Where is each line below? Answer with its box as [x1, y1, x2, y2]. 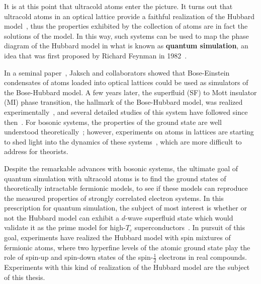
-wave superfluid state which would [125, 212, 233, 223]
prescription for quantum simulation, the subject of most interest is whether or [4, 202, 247, 213]
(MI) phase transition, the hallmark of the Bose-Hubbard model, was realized [4, 97, 243, 107]
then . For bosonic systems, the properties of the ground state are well [4, 116, 222, 127]
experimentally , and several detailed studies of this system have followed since [4, 106, 248, 117]
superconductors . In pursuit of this [134, 222, 245, 233]
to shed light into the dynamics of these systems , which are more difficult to [4, 136, 242, 147]
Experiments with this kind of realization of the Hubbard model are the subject [4, 262, 250, 272]
